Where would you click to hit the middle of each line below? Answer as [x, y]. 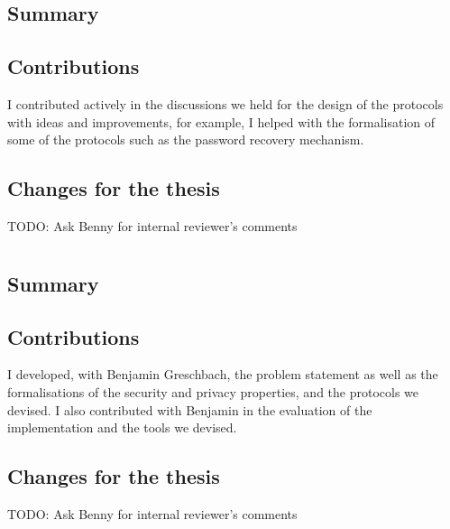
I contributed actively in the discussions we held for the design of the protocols [225, 103]
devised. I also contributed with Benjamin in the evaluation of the [190, 409]
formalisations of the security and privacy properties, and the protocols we [213, 391]
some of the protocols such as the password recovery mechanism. [186, 139]
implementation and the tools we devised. [122, 427]
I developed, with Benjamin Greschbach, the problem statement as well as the [223, 374]
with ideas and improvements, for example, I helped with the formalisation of [221, 121]
